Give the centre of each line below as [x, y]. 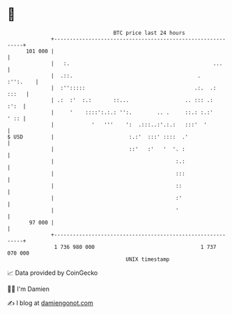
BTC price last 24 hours [149, 33]
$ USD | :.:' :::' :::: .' [98, 137]
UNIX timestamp [148, 259]
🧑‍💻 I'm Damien [29, 289]
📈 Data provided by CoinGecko [53, 273]
